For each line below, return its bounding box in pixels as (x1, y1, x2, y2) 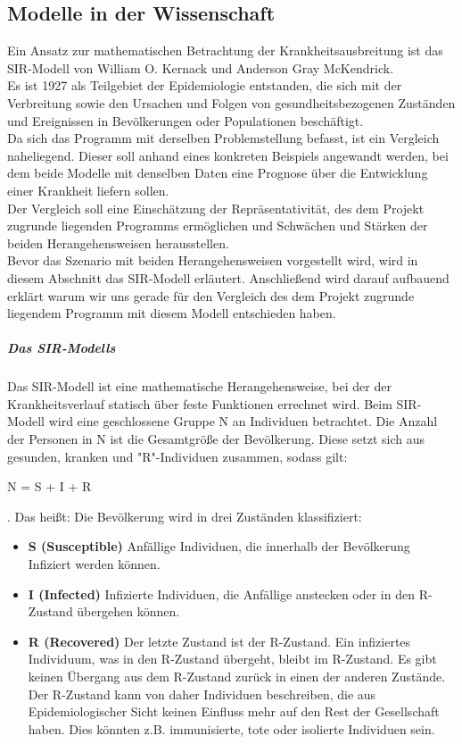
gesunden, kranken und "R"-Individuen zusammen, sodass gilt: (7, 447, 348, 465)
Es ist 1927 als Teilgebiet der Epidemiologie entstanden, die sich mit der (7, 76, 402, 95)
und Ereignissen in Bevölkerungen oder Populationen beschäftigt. (7, 111, 364, 130)
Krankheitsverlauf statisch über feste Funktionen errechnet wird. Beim (7, 394, 392, 413)
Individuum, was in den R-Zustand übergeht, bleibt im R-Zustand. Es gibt (28, 649, 437, 668)
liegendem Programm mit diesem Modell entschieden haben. (7, 304, 336, 322)
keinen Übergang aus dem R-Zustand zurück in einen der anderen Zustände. (28, 666, 446, 685)
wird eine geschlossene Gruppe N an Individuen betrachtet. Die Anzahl (48, 412, 438, 431)
